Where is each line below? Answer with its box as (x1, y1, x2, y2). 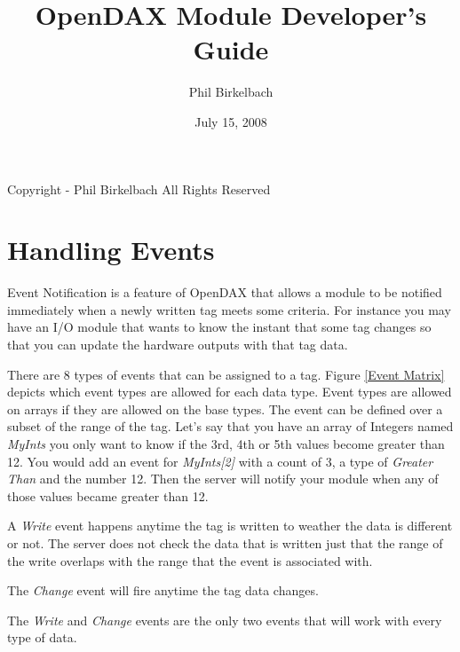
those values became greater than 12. (7, 486, 209, 505)
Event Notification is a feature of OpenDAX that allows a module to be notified (7, 283, 442, 302)
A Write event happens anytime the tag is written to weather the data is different (7, 516, 453, 535)
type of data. (7, 628, 77, 647)
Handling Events (7, 232, 215, 268)
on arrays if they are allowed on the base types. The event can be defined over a (7, 399, 443, 418)
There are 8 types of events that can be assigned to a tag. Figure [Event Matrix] (7, 365, 445, 383)
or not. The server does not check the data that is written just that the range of (7, 533, 443, 552)
